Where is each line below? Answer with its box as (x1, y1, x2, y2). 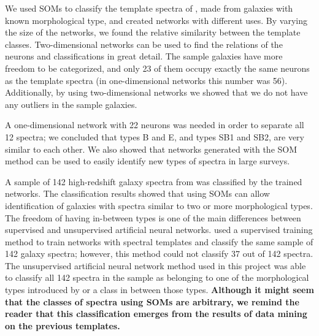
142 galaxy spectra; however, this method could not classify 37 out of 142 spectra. (5, 247, 313, 260)
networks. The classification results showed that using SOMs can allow (5, 187, 270, 200)
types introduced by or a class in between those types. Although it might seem (5, 283, 314, 296)
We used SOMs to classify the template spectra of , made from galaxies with (5, 2, 293, 14)
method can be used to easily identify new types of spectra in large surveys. (5, 155, 290, 167)
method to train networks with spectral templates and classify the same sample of (5, 235, 313, 248)
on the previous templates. (5, 319, 120, 332)
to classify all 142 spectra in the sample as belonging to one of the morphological (5, 271, 309, 284)
